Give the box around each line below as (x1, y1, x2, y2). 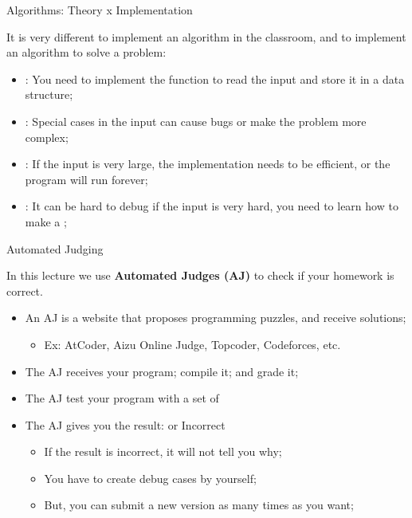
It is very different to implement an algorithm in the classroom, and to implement (6, 28, 406, 45)
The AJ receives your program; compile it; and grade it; (25, 363, 299, 379)
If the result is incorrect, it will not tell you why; (44, 443, 282, 460)
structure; (25, 86, 73, 103)
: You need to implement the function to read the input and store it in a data (25, 70, 405, 87)
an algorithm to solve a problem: (6, 44, 167, 61)
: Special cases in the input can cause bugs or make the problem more (25, 112, 367, 129)
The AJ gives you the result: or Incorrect (25, 416, 226, 433)
